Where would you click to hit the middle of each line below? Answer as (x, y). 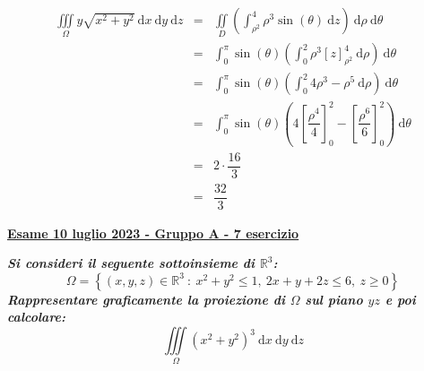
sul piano (334, 299)
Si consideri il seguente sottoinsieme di (131, 263)
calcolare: (37, 317)
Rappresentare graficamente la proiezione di (146, 299)
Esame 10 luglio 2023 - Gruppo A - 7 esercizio (153, 233)
